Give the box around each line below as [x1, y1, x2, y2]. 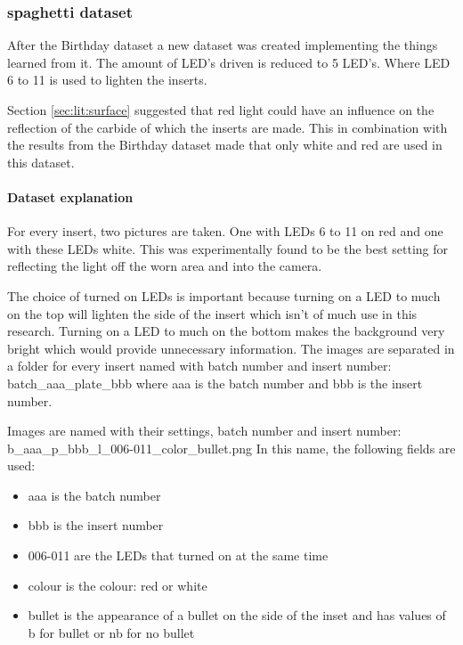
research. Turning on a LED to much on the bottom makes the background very [7, 322, 445, 340]
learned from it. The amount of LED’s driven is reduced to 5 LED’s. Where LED [7, 53, 451, 71]
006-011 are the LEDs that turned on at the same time [28, 546, 329, 565]
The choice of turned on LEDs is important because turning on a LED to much [7, 286, 441, 305]
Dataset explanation [7, 187, 134, 206]
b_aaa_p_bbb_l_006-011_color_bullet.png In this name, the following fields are [7, 438, 456, 457]
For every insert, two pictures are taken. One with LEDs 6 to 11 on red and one [7, 222, 443, 241]
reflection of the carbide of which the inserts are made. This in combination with [7, 118, 448, 136]
